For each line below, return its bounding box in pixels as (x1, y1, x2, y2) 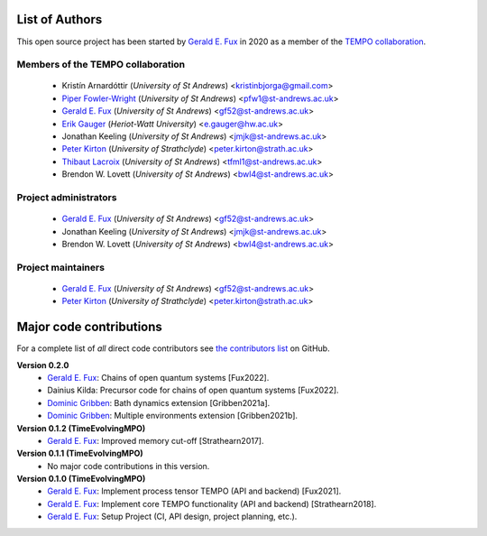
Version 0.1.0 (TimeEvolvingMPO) (16, 474, 146, 485)
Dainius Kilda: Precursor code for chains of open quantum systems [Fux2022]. (47, 384, 339, 396)
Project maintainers (16, 261, 106, 273)
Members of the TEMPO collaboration (16, 59, 186, 71)
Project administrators (16, 190, 117, 203)
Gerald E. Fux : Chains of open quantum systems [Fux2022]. (47, 372, 270, 383)
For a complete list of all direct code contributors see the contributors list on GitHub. (16, 343, 330, 354)
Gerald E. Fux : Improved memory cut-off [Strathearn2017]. (47, 435, 264, 446)
